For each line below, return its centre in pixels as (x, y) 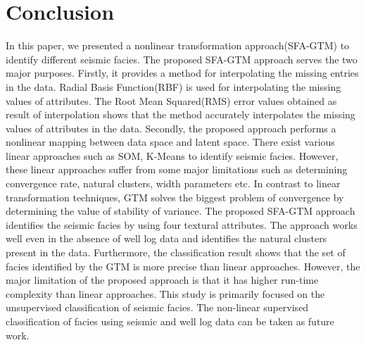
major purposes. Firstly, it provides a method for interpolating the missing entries (182, 73)
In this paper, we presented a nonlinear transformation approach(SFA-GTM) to (178, 45)
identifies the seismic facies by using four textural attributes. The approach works (182, 224)
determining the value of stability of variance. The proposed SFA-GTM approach (181, 211)
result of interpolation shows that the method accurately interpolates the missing (181, 114)
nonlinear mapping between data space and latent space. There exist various (170, 142)
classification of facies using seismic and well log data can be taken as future (170, 321)
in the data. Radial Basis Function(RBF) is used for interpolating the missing (173, 86)
